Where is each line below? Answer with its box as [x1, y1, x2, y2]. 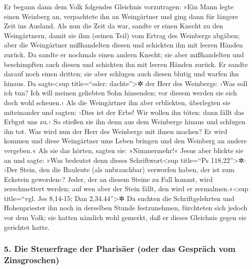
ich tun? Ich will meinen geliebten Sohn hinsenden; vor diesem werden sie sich [4, 88, 237, 98]
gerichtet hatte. [4, 222, 50, 232]
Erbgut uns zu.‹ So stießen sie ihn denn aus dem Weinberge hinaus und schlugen [4, 116, 246, 127]
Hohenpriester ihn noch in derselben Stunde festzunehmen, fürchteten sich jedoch [4, 202, 248, 213]
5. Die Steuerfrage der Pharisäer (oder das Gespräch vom [4, 243, 236, 255]
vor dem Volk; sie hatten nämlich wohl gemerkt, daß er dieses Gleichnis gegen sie [4, 212, 247, 223]
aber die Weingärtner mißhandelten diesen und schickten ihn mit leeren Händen [4, 40, 243, 50]
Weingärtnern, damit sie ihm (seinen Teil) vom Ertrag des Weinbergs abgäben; [4, 30, 240, 40]
